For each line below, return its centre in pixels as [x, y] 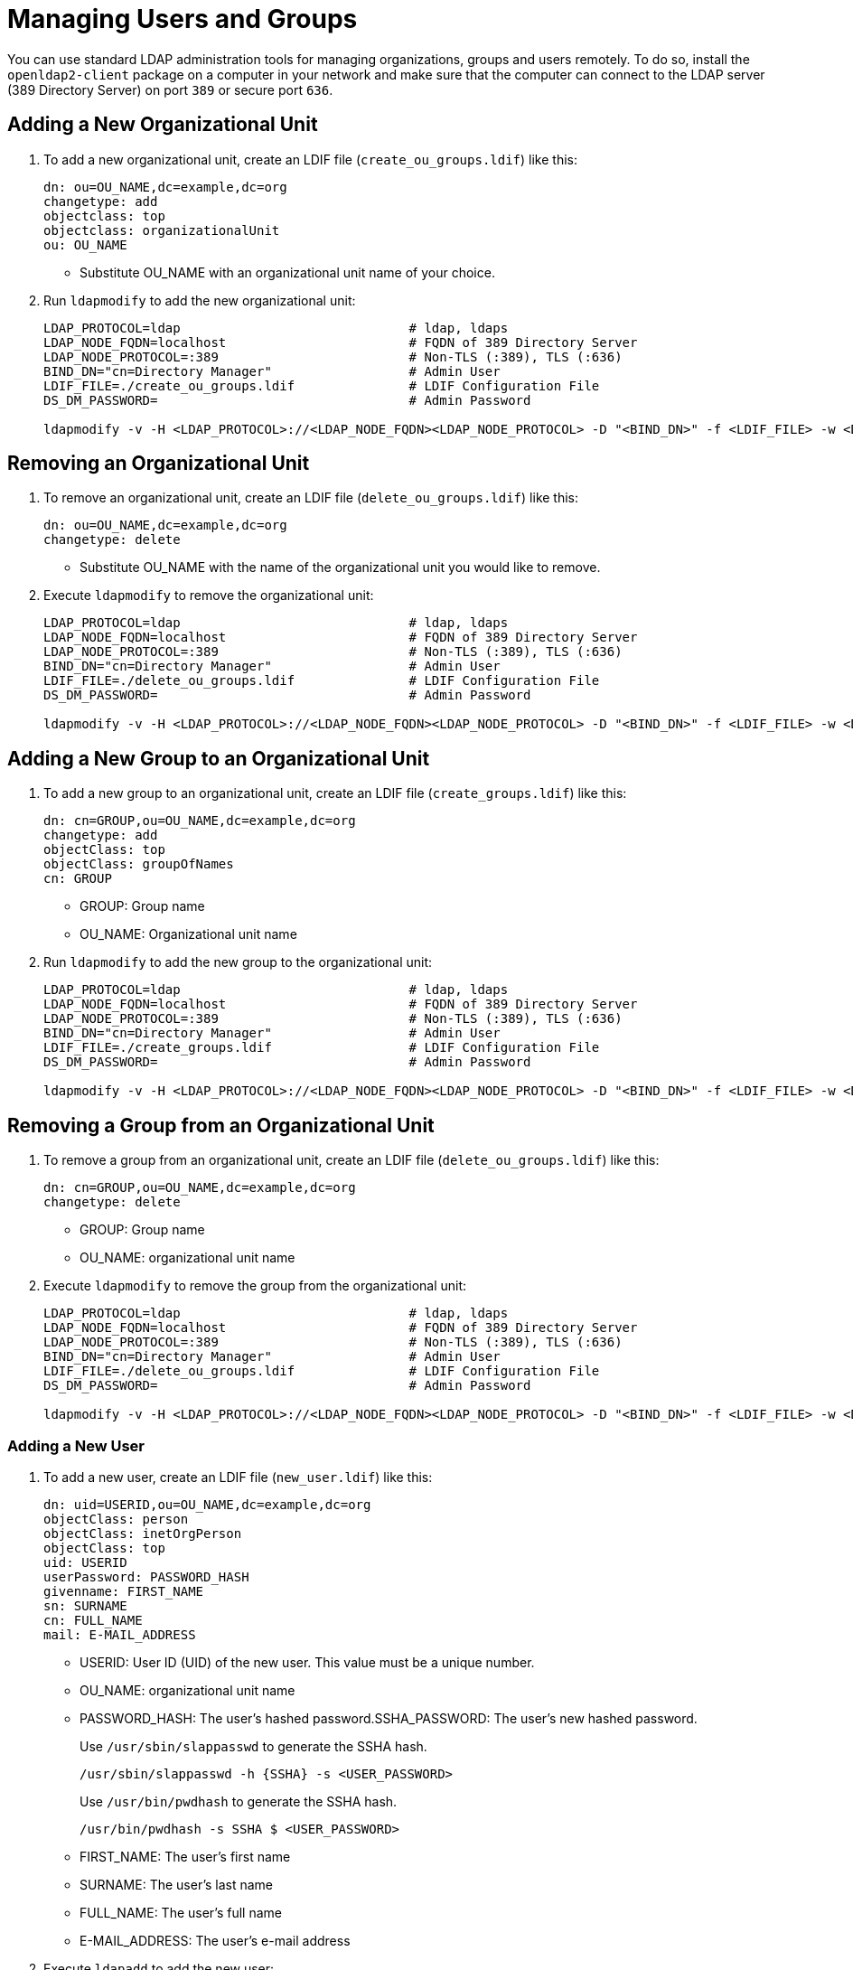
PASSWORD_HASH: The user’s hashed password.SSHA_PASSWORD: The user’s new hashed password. [389, 1718]
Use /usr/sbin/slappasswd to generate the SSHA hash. [253, 1746]
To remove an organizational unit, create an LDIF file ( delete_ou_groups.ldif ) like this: [311, 498]
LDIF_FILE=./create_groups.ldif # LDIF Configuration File [322, 1048]
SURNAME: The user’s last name [177, 1884]
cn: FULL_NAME [93, 1620]
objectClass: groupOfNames [139, 864]
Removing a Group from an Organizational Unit [221, 1125]
